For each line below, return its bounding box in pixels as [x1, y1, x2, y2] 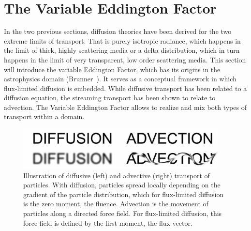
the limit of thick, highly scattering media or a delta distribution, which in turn [4, 45, 240, 55]
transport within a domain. [4, 111, 85, 122]
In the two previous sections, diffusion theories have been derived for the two [4, 26, 232, 36]
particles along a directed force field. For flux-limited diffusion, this [23, 208, 222, 218]
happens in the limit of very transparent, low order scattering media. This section [4, 54, 246, 64]
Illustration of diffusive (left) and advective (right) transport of [23, 170, 210, 180]
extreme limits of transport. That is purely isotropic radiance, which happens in [4, 35, 241, 46]
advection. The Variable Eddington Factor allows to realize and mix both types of [4, 102, 247, 112]
